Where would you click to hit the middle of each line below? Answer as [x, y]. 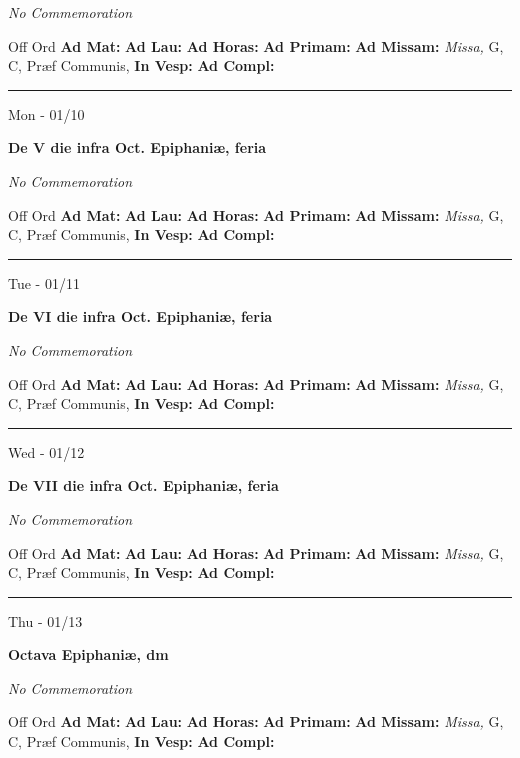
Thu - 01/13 [45, 620]
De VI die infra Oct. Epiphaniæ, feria [140, 316]
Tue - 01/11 [44, 282]
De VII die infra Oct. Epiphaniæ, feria [143, 485]
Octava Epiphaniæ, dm [88, 654]
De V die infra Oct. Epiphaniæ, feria [137, 147]
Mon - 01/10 [46, 113]
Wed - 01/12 [46, 451]
